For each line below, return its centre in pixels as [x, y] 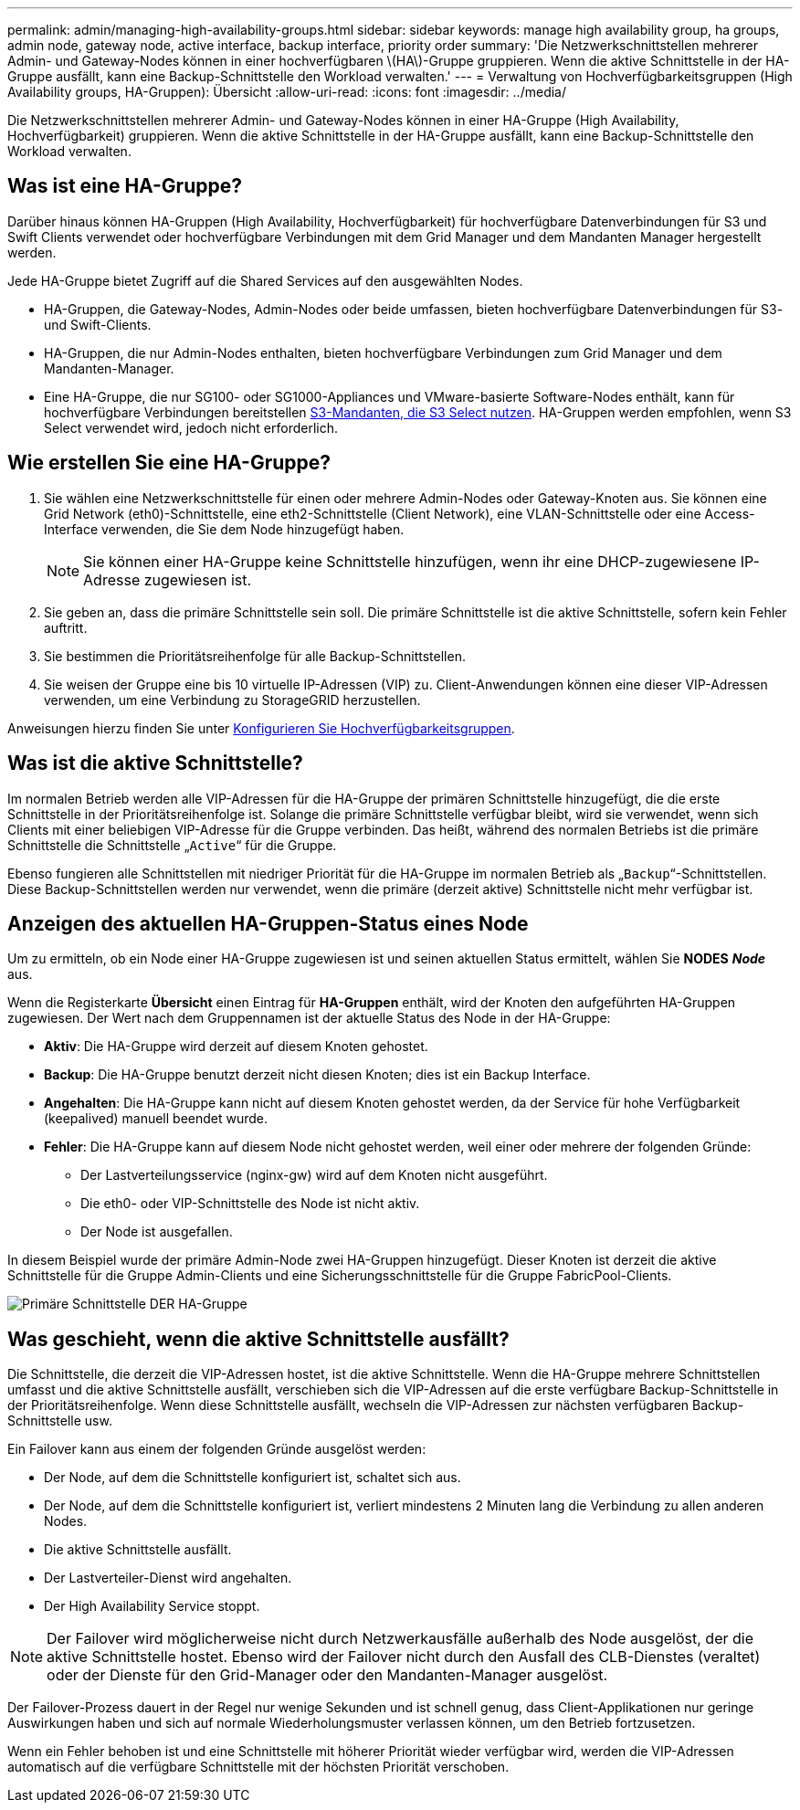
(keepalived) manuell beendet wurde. [156, 1119]
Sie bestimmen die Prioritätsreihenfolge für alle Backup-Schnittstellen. [255, 656]
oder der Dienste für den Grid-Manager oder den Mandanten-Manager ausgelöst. [327, 1675]
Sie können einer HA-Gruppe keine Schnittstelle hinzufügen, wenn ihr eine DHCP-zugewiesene [410, 561]
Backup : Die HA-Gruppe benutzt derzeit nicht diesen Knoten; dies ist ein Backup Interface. [317, 1075]
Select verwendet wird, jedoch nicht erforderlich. [191, 427]
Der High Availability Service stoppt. [152, 1606]
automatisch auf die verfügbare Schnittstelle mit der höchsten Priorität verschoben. [258, 1767]
